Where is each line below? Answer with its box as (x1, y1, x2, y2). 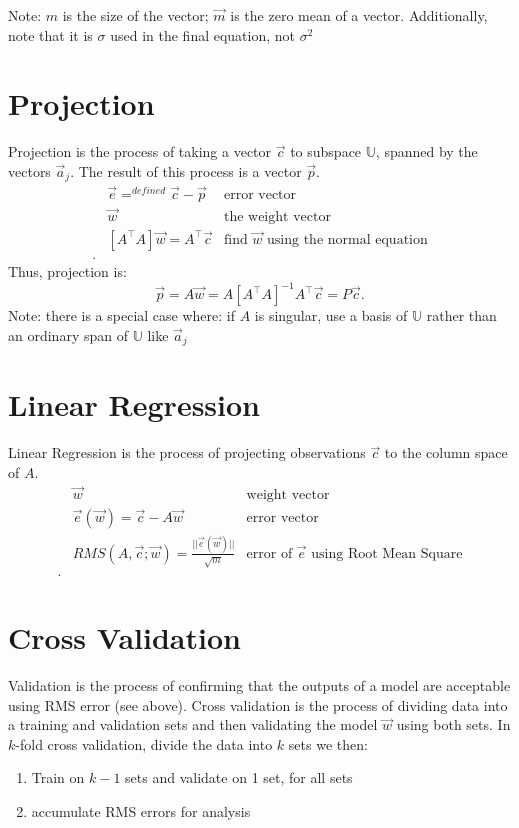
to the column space (384, 442, 508, 463)
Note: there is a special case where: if (8, 305, 235, 326)
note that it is (8, 24, 93, 45)
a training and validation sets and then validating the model (8, 714, 378, 735)
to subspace (290, 141, 362, 162)
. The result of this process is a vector (70, 160, 302, 181)
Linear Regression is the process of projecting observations (8, 442, 366, 463)
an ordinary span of (8, 324, 128, 345)
